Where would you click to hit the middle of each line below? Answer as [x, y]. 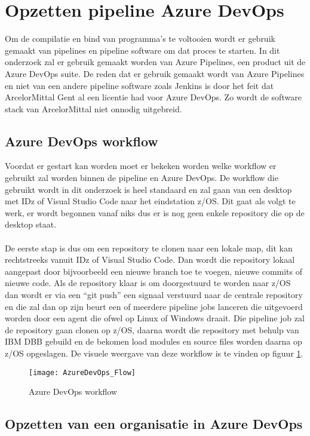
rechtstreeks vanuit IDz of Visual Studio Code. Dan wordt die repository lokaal [150, 260]
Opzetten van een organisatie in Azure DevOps [154, 424]
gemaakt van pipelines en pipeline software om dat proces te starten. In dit [142, 50]
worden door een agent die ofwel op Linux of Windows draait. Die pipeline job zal [155, 318]
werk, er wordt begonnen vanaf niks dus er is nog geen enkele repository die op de [155, 212]
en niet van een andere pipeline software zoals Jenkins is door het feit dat [139, 85]
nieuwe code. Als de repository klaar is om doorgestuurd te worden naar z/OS [148, 283]
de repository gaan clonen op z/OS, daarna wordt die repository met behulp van [152, 329]
